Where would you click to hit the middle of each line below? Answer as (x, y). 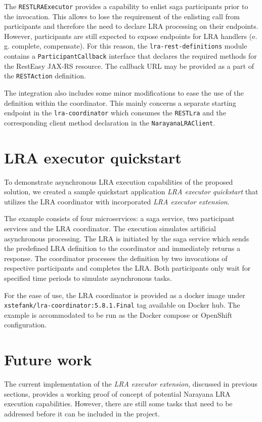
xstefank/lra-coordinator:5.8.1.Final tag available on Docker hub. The (122, 305)
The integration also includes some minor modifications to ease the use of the (124, 93)
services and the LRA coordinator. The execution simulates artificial (110, 228)
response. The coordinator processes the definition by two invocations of (116, 258)
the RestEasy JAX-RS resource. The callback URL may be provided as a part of (129, 66)
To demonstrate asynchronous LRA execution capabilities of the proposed (119, 181)
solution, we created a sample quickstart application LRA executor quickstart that (131, 192)
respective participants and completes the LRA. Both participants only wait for (127, 268)
